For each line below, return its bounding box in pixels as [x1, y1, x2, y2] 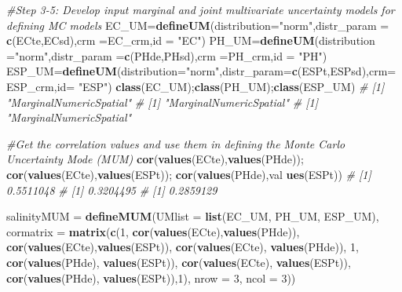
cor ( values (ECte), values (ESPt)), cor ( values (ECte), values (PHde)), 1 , [6, 239, 359, 255]
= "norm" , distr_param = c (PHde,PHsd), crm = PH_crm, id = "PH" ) [6, 47, 327, 64]
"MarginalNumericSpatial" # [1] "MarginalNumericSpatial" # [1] [6, 93, 318, 110]
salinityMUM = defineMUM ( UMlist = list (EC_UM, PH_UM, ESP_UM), [6, 208, 379, 224]
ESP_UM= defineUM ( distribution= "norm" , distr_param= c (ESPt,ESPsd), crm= [6, 63, 397, 79]
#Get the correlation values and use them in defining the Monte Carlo [6, 135, 345, 151]
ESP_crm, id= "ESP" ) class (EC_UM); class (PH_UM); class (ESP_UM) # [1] [6, 78, 385, 94]
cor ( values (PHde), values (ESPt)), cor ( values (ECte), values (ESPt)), [6, 254, 351, 270]
